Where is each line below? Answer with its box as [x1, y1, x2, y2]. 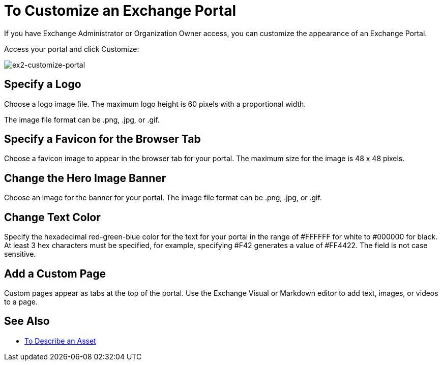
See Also [4, 315, 50, 328]
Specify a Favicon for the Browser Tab [4, 133, 201, 146]
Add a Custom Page [4, 267, 106, 280]
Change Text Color [4, 210, 101, 224]
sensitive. [4, 250, 36, 259]
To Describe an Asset [24, 336, 96, 345]
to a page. [4, 297, 38, 306]
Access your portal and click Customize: [4, 44, 139, 53]
